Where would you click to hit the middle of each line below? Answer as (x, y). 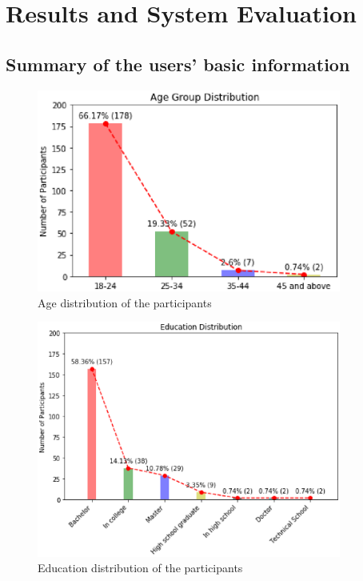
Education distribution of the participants (140, 568)
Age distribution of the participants (125, 302)
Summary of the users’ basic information (178, 64)
